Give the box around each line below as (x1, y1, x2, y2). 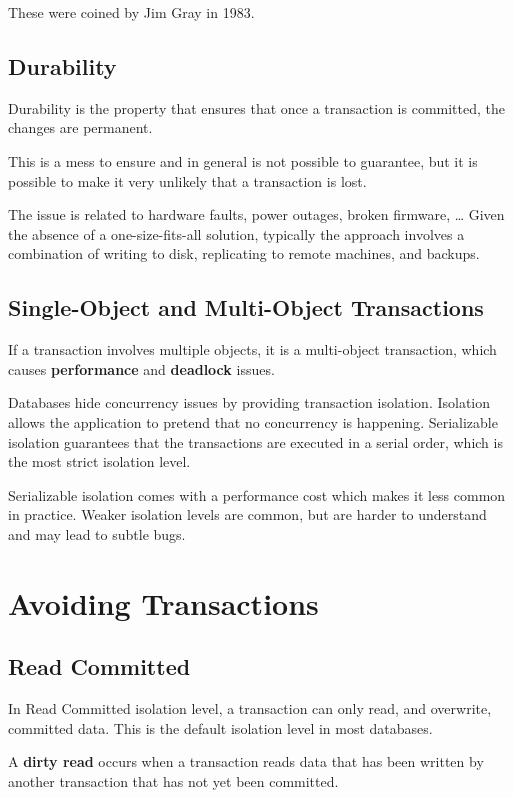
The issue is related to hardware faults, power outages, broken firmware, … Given (8, 204, 505, 225)
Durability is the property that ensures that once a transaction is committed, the (8, 97, 505, 118)
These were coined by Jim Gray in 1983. (8, 2, 255, 22)
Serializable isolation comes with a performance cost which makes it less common (8, 484, 506, 505)
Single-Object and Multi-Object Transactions (8, 292, 484, 323)
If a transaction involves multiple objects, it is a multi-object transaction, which (8, 339, 497, 360)
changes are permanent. (8, 117, 153, 138)
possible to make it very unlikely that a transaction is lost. (8, 170, 367, 191)
